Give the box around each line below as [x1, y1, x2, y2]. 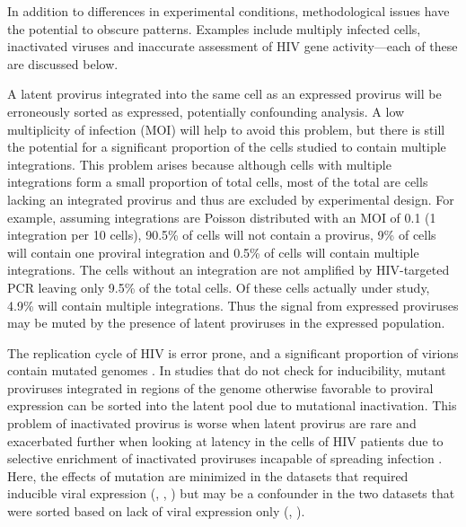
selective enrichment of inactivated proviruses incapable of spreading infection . [7, 449, 443, 468]
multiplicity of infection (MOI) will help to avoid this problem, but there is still [7, 119, 445, 138]
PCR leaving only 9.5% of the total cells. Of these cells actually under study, [7, 277, 430, 296]
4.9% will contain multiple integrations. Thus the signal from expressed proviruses [7, 295, 459, 314]
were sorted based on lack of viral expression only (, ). [7, 502, 305, 521]
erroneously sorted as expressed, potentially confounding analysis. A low [7, 101, 405, 120]
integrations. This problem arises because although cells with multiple [7, 154, 391, 173]
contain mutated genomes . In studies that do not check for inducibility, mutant [7, 361, 446, 380]
